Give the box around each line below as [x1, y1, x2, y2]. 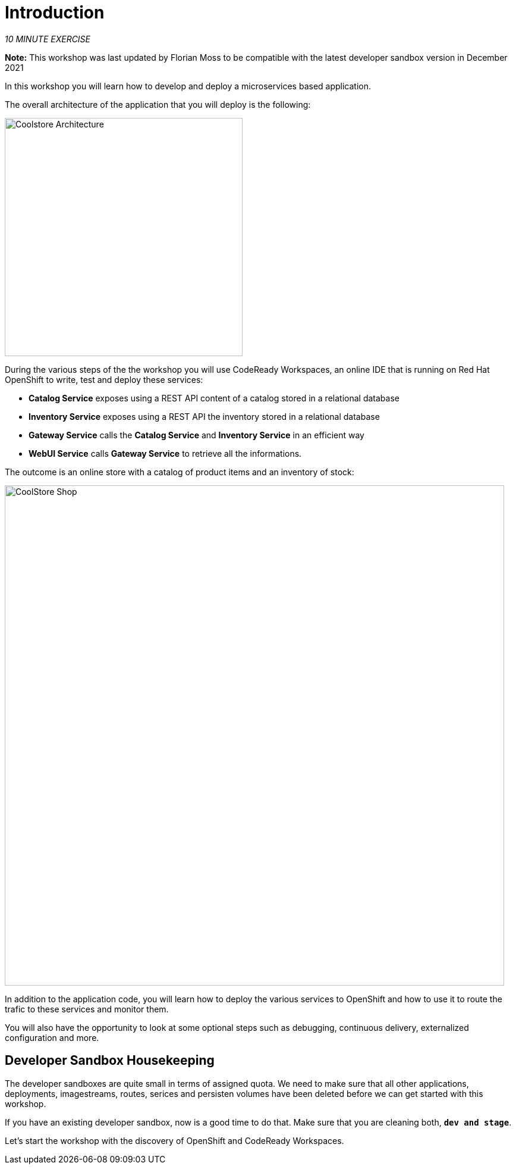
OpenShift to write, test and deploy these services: [5, 374, 203, 385]
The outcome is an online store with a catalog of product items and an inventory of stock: [5, 466, 354, 477]
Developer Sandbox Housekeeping [5, 1053, 215, 1068]
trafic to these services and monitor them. [5, 1003, 169, 1014]
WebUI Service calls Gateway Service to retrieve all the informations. [29, 448, 302, 459]
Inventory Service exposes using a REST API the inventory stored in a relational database [29, 411, 380, 422]
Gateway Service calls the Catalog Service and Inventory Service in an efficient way [29, 429, 364, 440]
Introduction [5, 2, 105, 23]
